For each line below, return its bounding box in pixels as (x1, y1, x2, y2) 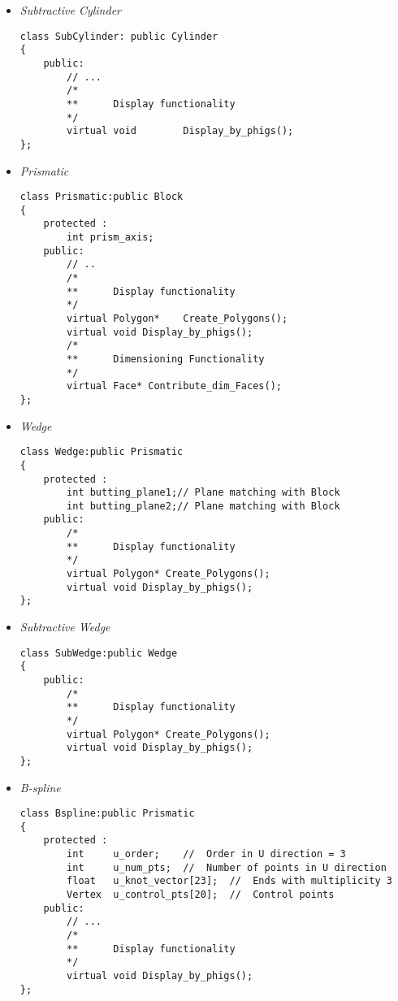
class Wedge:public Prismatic (19, 446, 184, 458)
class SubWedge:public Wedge (19, 647, 178, 659)
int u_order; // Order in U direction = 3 (67, 848, 346, 860)
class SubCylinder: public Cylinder (19, 30, 218, 42)
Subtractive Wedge (19, 618, 110, 635)
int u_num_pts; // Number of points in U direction (67, 861, 387, 873)
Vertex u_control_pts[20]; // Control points (67, 889, 335, 901)
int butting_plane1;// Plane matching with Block (67, 487, 340, 499)
